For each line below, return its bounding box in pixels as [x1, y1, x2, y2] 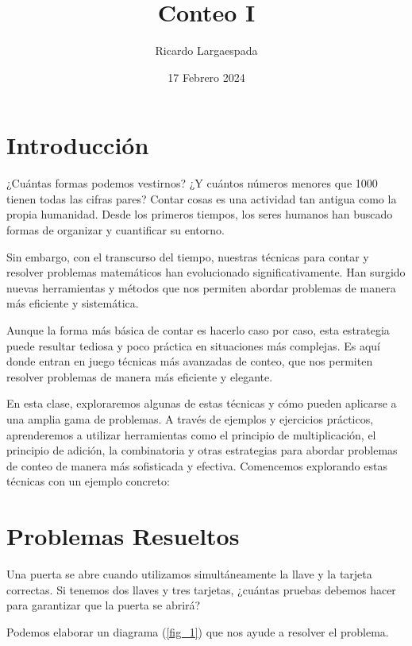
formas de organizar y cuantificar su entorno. [6, 222, 225, 238]
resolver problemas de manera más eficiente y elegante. [6, 368, 273, 385]
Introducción [6, 129, 149, 161]
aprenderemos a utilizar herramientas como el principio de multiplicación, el [6, 426, 376, 443]
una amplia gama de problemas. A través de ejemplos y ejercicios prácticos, [6, 410, 374, 427]
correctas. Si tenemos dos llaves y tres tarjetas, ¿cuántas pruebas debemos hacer [6, 581, 396, 598]
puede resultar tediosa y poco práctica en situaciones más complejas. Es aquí [6, 337, 380, 354]
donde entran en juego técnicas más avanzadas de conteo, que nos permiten [6, 353, 373, 369]
